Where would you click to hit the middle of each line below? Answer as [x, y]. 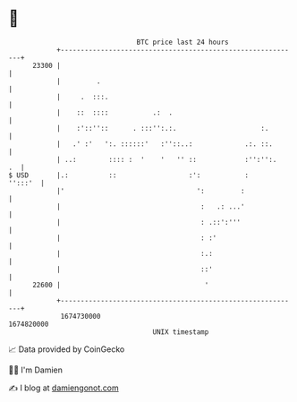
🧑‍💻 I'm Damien [36, 370]
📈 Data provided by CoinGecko [67, 349]
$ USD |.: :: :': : [129, 175]
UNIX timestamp [181, 332]
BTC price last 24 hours [182, 42]
